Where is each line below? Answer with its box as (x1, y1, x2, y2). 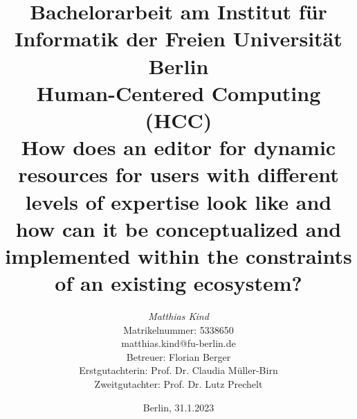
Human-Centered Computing (36, 78, 321, 107)
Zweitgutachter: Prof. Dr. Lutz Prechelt (94, 376, 263, 391)
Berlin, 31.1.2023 (143, 400, 214, 414)
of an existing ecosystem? (55, 269, 302, 297)
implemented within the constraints (5, 241, 352, 269)
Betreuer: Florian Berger (126, 349, 231, 364)
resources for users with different (18, 160, 339, 188)
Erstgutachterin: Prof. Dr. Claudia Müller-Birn (79, 363, 278, 377)
